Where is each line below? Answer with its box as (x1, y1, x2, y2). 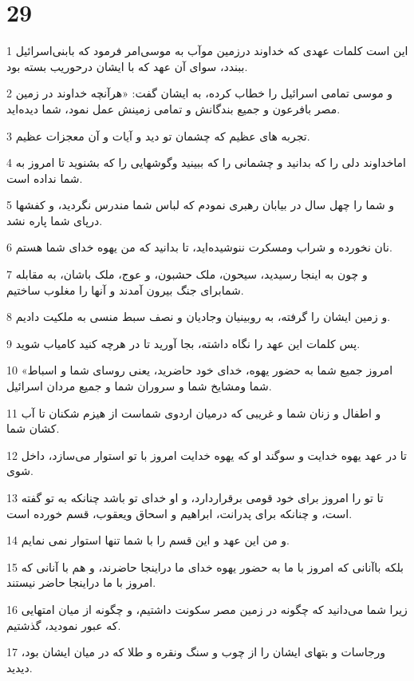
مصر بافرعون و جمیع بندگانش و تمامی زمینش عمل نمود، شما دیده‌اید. (6, 100, 341, 117)
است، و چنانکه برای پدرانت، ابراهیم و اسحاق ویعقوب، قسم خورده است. (6, 505, 353, 521)
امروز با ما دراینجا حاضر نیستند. (6, 574, 156, 591)
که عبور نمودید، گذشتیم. (6, 616, 121, 633)
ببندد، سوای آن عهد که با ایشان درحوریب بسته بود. (6, 57, 248, 74)
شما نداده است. (6, 169, 83, 186)
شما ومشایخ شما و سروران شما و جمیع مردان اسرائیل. (6, 378, 272, 394)
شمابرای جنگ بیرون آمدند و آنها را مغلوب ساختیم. (6, 281, 244, 298)
